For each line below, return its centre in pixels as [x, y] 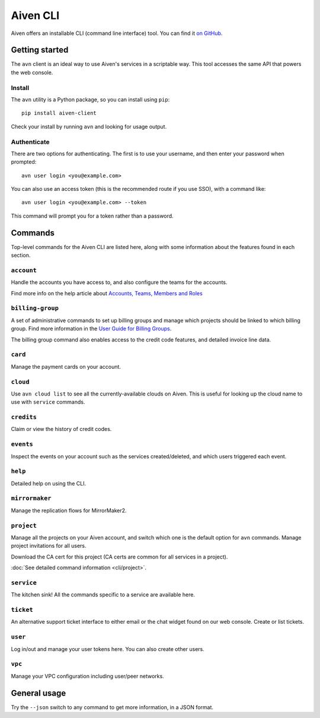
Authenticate [30, 142]
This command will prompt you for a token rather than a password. [92, 216]
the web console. [32, 72]
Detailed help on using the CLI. [48, 483]
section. [21, 256]
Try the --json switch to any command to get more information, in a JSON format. [112, 707]
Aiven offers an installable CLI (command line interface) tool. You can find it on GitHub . [117, 33]
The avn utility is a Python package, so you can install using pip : [90, 99]
